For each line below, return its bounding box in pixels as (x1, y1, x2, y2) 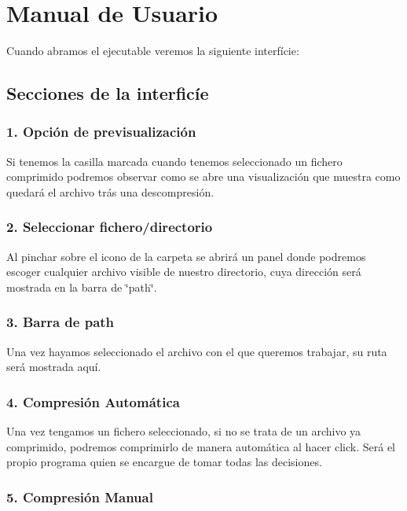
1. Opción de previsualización (6, 122, 196, 142)
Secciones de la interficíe (6, 81, 209, 105)
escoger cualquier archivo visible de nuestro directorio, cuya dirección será (6, 263, 361, 280)
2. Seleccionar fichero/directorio (6, 217, 213, 237)
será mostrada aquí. (6, 358, 101, 375)
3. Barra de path (6, 312, 115, 332)
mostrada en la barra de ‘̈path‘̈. (6, 278, 157, 295)
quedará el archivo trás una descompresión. (6, 183, 214, 200)
